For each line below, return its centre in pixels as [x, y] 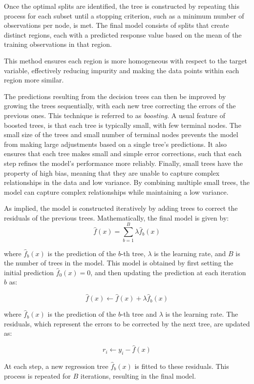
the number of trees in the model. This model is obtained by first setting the [119, 263]
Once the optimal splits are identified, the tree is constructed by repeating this [122, 6]
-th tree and [139, 314]
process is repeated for [37, 375]
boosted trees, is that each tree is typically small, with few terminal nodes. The [123, 125]
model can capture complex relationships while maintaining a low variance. [116, 192]
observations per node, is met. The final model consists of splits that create [116, 25]
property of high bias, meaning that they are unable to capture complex [112, 172]
